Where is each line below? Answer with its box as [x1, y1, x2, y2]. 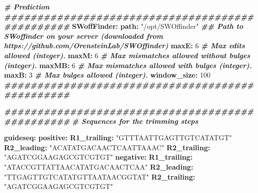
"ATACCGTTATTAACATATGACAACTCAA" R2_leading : [4, 161, 193, 172]
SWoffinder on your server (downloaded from [4, 30, 163, 41]
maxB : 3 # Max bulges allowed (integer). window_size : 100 [4, 70, 211, 80]
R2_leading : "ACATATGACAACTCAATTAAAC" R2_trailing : [4, 142, 210, 152]
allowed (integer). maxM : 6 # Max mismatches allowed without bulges [4, 50, 251, 60]
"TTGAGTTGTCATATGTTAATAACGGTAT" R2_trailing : [4, 171, 195, 182]
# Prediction [4, 1, 50, 11]
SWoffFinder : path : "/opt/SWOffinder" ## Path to [72, 21, 243, 31]
